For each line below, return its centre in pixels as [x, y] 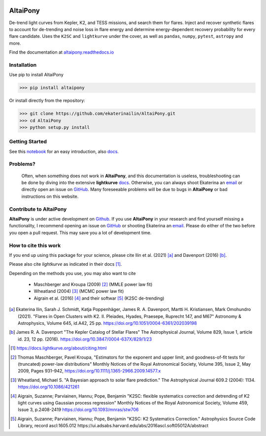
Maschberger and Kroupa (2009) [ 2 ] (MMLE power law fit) [93, 284]
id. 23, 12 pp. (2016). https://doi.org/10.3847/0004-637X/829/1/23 [85, 339]
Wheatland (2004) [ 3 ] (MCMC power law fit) [79, 291]
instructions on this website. [50, 196]
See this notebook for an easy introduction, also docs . [64, 151]
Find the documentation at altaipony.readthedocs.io [62, 52]
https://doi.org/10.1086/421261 [49, 387]
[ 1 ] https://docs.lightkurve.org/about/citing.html [59, 348]
